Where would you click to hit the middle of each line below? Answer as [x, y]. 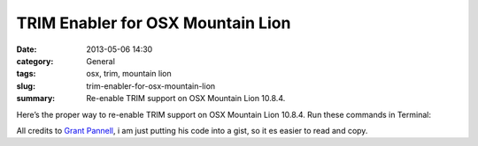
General [100, 61]
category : [35, 61]
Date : [27, 49]
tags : [26, 74]
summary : [36, 99]
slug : [26, 86]
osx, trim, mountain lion [129, 74]
